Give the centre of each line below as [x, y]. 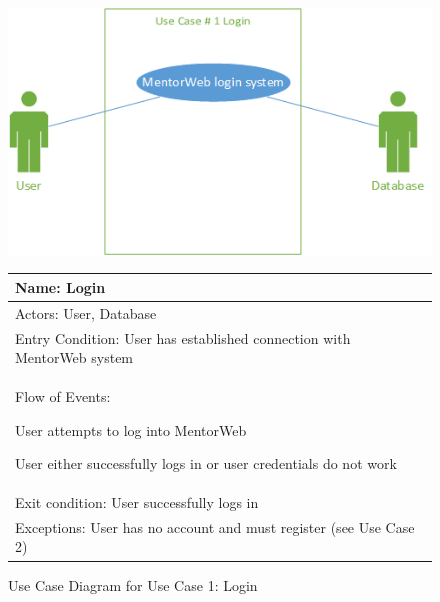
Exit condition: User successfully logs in [137, 502]
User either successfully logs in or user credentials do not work [206, 463]
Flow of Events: [63, 395]
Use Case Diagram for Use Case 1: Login [133, 584]
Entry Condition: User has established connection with [183, 337]
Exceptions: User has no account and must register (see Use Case [215, 526]
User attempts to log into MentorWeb [131, 429]
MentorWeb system [74, 357]
